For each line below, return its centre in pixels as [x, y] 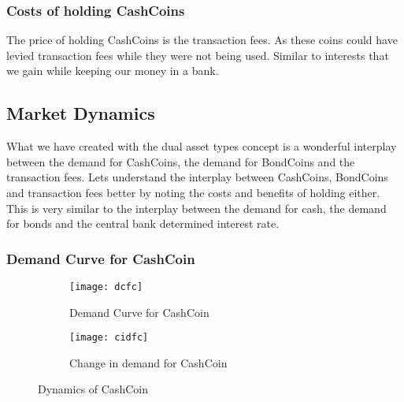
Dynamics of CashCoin [93, 389]
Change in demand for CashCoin [148, 362]
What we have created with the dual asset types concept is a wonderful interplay [202, 146]
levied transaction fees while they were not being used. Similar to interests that [198, 55]
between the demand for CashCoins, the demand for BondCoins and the [181, 161]
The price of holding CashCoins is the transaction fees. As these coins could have [202, 40]
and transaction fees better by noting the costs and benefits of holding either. [193, 192]
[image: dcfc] [106, 287]
